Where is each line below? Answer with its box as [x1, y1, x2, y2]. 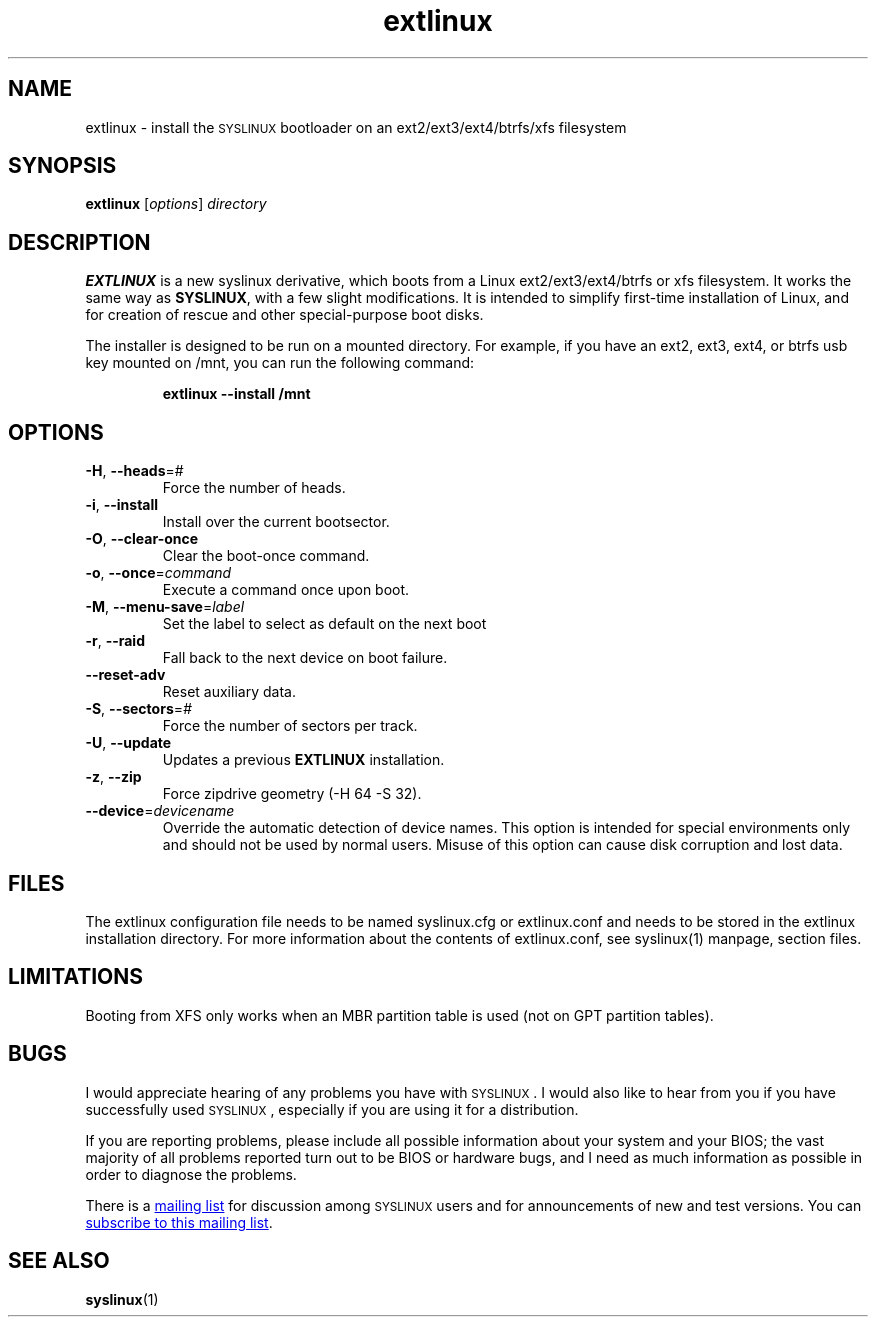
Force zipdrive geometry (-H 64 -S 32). [162, 785, 422, 803]
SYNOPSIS [8, 153, 117, 179]
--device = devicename [85, 802, 235, 820]
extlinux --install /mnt [162, 385, 311, 403]
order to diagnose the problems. [85, 1165, 297, 1183]
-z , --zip [85, 768, 142, 786]
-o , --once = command [85, 564, 232, 582]
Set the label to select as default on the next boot [162, 615, 487, 633]
